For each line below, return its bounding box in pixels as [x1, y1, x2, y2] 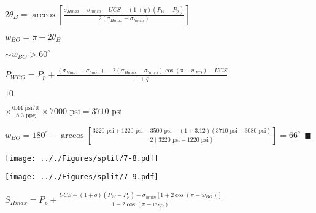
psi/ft [25, 104, 40, 111]
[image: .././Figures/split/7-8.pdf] [5, 153, 159, 163]
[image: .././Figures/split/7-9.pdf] [5, 172, 159, 182]
